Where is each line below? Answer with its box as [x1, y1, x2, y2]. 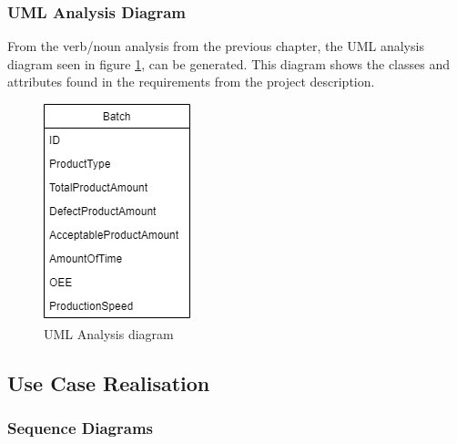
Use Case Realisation [7, 368, 210, 397]
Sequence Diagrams [7, 416, 153, 439]
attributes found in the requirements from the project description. [7, 72, 375, 91]
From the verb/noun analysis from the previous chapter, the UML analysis [7, 36, 424, 56]
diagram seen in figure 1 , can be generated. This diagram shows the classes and [7, 54, 450, 73]
